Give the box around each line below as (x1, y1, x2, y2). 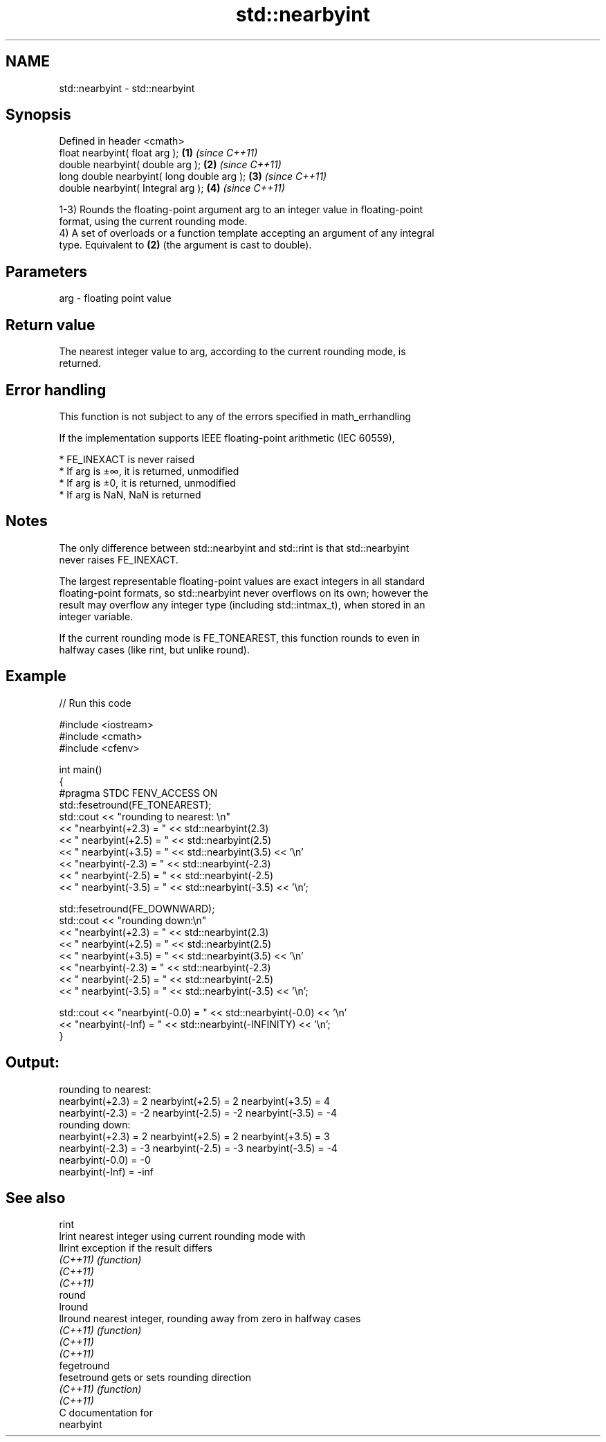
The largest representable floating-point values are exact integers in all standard (59, 575, 425, 587)
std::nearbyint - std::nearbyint (59, 82, 195, 94)
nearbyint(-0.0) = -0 (59, 1153, 151, 1166)
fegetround (59, 1360, 110, 1372)
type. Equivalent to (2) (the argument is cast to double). (59, 239, 312, 251)
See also (6, 1189, 66, 1207)
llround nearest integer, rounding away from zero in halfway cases (59, 1313, 361, 1325)
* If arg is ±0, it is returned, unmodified (59, 476, 236, 489)
